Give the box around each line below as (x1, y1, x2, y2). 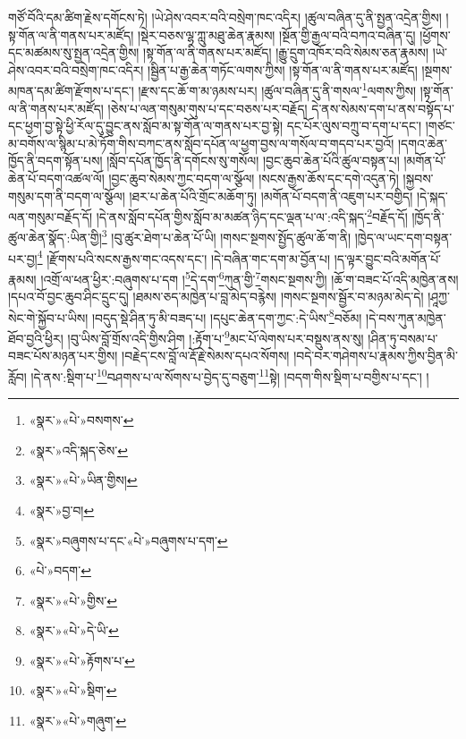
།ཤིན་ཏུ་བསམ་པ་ (368, 328, 438, 347)
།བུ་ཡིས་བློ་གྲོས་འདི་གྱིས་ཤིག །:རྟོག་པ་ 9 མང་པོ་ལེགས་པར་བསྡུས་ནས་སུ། (67, 327, 364, 347)
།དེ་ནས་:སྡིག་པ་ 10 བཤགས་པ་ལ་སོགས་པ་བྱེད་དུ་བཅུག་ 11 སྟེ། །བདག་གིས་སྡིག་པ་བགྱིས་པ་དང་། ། (30, 364, 429, 386)
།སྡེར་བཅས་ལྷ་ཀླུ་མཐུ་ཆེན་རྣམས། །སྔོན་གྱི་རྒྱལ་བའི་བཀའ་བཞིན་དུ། (137, 25, 416, 44)
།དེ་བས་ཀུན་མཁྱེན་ (366, 308, 446, 327)
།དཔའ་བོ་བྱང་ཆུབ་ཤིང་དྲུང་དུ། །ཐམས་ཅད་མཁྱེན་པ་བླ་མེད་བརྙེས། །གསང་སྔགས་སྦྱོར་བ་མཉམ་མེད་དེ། (8, 287, 424, 306)
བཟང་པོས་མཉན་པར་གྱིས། (8, 346, 118, 365)
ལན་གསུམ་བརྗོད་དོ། (8, 207, 93, 225)
